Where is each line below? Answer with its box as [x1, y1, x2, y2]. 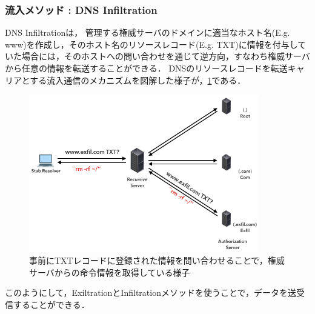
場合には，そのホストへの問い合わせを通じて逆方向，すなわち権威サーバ [21, 50, 310, 62]
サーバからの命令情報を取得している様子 [29, 266, 190, 278]
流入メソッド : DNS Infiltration [5, 2, 157, 17]
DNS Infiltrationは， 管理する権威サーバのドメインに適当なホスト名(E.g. [5, 26, 290, 39]
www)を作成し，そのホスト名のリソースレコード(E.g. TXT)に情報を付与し [5, 38, 298, 50]
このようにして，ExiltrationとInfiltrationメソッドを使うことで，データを [5, 286, 288, 299]
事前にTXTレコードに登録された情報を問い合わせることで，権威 [29, 254, 285, 267]
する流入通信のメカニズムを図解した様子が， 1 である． [30, 73, 246, 86]
